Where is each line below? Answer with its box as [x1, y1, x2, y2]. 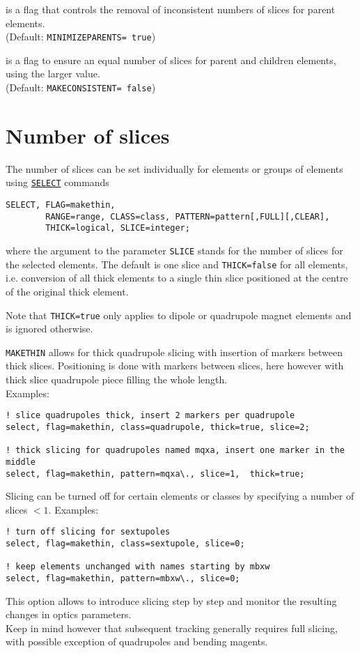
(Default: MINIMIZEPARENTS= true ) [6, 29, 156, 44]
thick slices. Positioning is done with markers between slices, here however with [6, 358, 344, 373]
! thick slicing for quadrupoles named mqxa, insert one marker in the [6, 445, 345, 456]
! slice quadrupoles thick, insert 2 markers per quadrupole [6, 410, 295, 421]
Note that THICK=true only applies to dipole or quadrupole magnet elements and [6, 307, 352, 322]
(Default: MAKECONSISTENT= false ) [6, 80, 156, 95]
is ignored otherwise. [6, 321, 93, 336]
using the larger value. [6, 66, 100, 81]
